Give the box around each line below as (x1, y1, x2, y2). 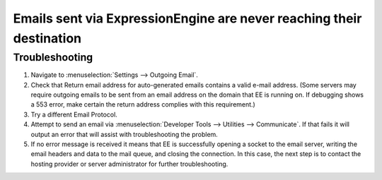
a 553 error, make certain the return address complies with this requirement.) (30, 100, 256, 109)
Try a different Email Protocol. (30, 110, 118, 119)
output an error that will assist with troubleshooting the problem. (30, 130, 219, 138)
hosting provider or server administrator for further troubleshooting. (30, 160, 228, 168)
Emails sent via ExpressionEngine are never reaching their (13, 11, 362, 26)
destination (13, 30, 81, 46)
